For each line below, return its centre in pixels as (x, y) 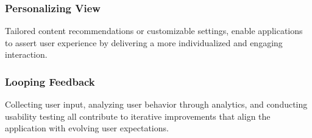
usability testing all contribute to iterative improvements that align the (138, 116)
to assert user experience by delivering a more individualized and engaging (144, 42)
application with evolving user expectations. (87, 128)
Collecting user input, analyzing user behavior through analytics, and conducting (156, 104)
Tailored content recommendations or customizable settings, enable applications (154, 31)
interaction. (26, 54)
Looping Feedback (50, 81)
